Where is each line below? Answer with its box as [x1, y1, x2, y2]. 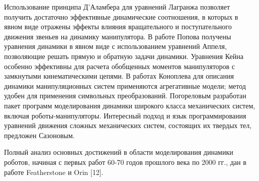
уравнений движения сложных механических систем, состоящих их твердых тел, [4, 120, 252, 131]
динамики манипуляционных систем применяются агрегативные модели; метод [4, 80, 246, 91]
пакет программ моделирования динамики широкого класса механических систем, [4, 100, 255, 110]
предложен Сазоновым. [4, 130, 75, 140]
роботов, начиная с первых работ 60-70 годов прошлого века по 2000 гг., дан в [4, 156, 246, 167]
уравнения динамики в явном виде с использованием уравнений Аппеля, [4, 41, 227, 51]
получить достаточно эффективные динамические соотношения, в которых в [4, 11, 238, 22]
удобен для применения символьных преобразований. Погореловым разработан [4, 90, 246, 101]
